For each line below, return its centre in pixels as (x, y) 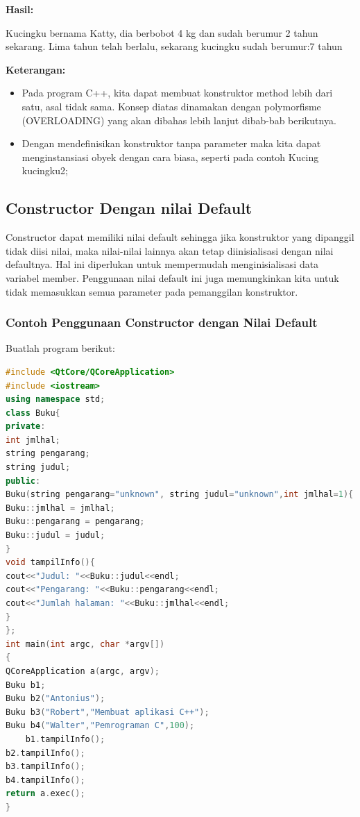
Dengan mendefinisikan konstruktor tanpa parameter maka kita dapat (171, 143)
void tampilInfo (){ (50, 563)
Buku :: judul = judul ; (55, 536)
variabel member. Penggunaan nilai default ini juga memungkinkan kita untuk (172, 277)
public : (23, 481)
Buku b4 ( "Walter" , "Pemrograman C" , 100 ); (100, 726)
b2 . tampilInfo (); (45, 753)
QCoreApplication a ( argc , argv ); (83, 671)
